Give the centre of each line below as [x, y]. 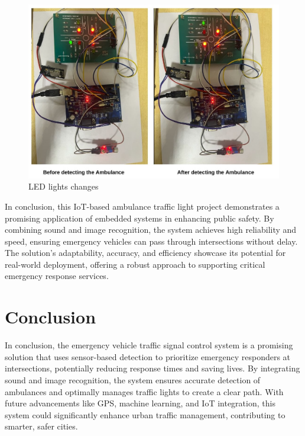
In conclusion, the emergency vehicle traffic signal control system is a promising [149, 345]
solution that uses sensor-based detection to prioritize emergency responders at [148, 356]
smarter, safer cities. [41, 426]
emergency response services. [57, 276]
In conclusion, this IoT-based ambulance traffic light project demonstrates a [142, 206]
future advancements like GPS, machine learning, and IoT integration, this [140, 403]
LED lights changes [64, 186]
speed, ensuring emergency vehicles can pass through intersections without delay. [151, 241]
